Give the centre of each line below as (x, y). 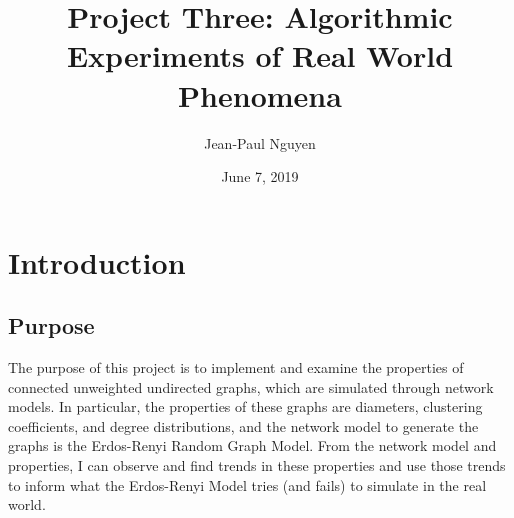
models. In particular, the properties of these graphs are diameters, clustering (245, 406)
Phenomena (260, 94)
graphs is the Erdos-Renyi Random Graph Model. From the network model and (252, 445)
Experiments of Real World (260, 55)
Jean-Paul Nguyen (260, 142)
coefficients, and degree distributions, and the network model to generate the (243, 425)
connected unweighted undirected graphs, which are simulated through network (251, 386)
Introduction (97, 261)
